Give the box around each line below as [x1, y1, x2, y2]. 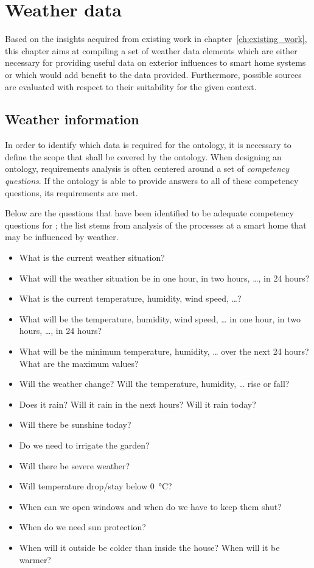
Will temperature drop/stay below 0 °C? [19, 480, 172, 492]
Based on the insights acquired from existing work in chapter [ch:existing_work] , [5, 32, 307, 45]
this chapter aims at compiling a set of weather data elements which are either [5, 44, 298, 57]
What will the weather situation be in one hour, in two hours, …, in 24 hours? [19, 271, 310, 284]
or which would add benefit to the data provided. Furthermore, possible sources [5, 68, 302, 80]
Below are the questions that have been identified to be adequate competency [5, 207, 294, 219]
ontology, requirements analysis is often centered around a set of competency [5, 162, 290, 175]
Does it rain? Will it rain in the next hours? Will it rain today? [19, 397, 256, 410]
